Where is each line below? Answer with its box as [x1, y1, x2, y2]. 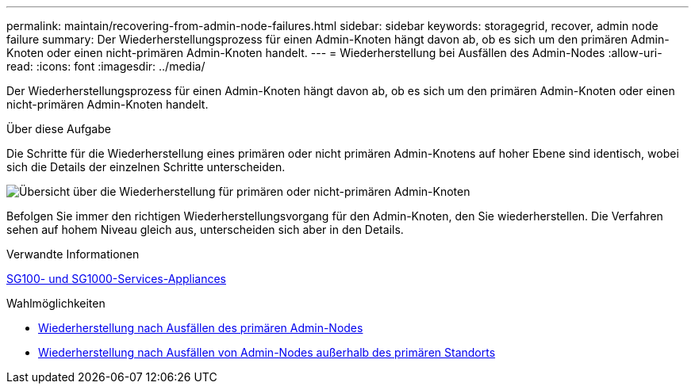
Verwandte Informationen [6, 247, 140, 261]
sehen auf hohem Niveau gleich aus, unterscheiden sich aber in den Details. [6, 223, 404, 236]
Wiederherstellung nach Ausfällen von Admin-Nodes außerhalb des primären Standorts [38, 346, 496, 359]
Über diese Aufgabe [6, 122, 111, 136]
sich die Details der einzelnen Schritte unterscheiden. [6, 160, 286, 174]
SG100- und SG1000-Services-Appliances [6, 272, 226, 285]
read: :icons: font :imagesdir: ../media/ [6, 59, 205, 73]
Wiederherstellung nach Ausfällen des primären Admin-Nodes [38, 321, 363, 335]
